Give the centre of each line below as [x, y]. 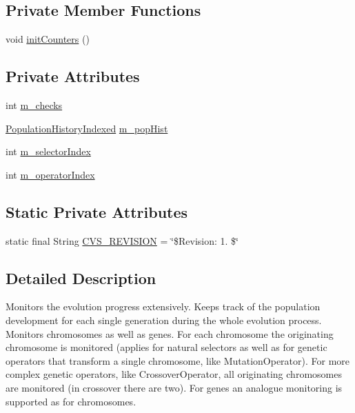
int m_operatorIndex [50, 174]
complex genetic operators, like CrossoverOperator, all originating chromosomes [174, 374]
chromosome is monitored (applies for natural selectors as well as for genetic [166, 347]
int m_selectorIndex [48, 151]
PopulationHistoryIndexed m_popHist [87, 128]
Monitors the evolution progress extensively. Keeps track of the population [163, 306]
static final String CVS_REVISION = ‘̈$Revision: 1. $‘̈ [122, 240]
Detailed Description [81, 278]
